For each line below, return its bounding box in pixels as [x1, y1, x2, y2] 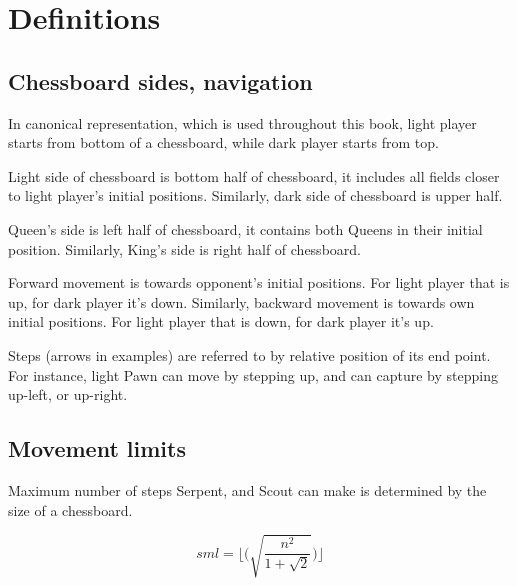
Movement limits [8, 433, 186, 464]
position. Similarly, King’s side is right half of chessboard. [8, 238, 361, 259]
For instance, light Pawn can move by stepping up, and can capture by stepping [8, 364, 498, 385]
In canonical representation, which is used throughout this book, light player [8, 112, 477, 133]
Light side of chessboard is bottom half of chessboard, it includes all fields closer [8, 165, 500, 186]
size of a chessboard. [8, 499, 133, 520]
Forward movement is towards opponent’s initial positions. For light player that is [8, 272, 510, 293]
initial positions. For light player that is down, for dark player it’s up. [8, 311, 434, 332]
